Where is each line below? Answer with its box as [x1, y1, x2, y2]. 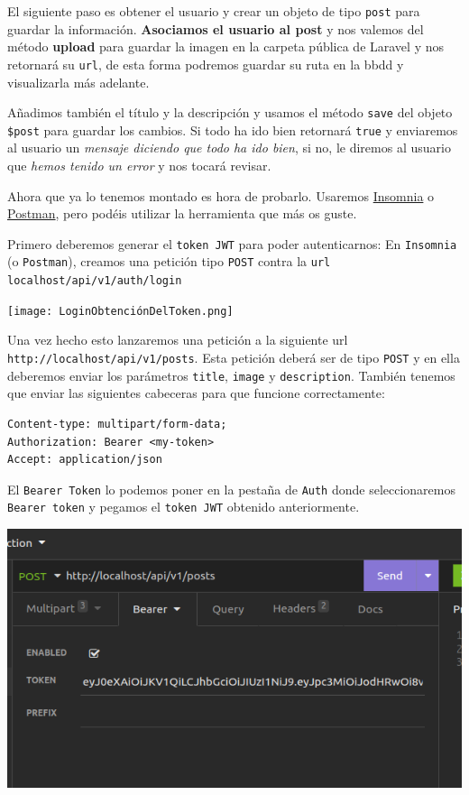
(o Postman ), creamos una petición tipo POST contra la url [7, 252, 331, 271]
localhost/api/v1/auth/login [7, 274, 182, 288]
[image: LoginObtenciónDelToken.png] [7, 304, 234, 318]
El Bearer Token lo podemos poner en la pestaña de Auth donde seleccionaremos [7, 479, 456, 498]
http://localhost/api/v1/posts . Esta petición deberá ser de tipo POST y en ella [7, 348, 460, 366]
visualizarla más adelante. [7, 72, 150, 91]
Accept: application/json [7, 453, 162, 467]
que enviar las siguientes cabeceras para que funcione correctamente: [7, 384, 385, 402]
